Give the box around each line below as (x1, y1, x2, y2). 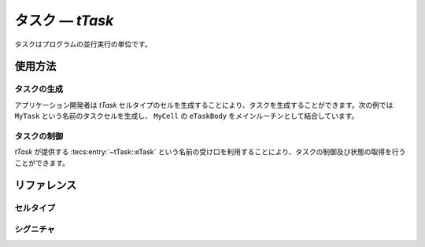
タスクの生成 (14, 83, 64, 94)
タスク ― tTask (14, 12, 114, 29)
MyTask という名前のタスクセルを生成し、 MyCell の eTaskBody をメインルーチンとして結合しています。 (14, 111, 359, 121)
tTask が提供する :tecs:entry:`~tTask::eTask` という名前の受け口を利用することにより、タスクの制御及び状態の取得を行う (14, 147, 406, 157)
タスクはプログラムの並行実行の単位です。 (14, 39, 153, 49)
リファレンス (14, 179, 77, 192)
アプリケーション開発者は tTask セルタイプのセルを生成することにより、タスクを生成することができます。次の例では (14, 100, 394, 109)
